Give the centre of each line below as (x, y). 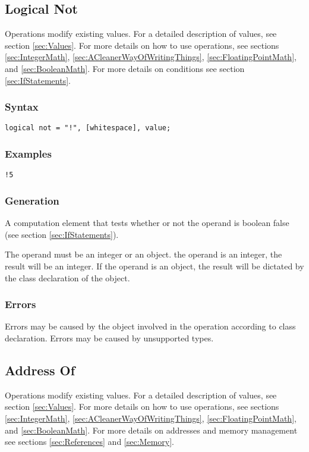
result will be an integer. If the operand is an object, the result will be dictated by (154, 266)
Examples (28, 153)
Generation (32, 200)
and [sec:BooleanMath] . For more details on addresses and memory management (151, 430)
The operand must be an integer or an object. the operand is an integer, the (144, 254)
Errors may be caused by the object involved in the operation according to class (150, 326)
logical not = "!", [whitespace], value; (88, 128)
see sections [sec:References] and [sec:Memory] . (89, 442)
